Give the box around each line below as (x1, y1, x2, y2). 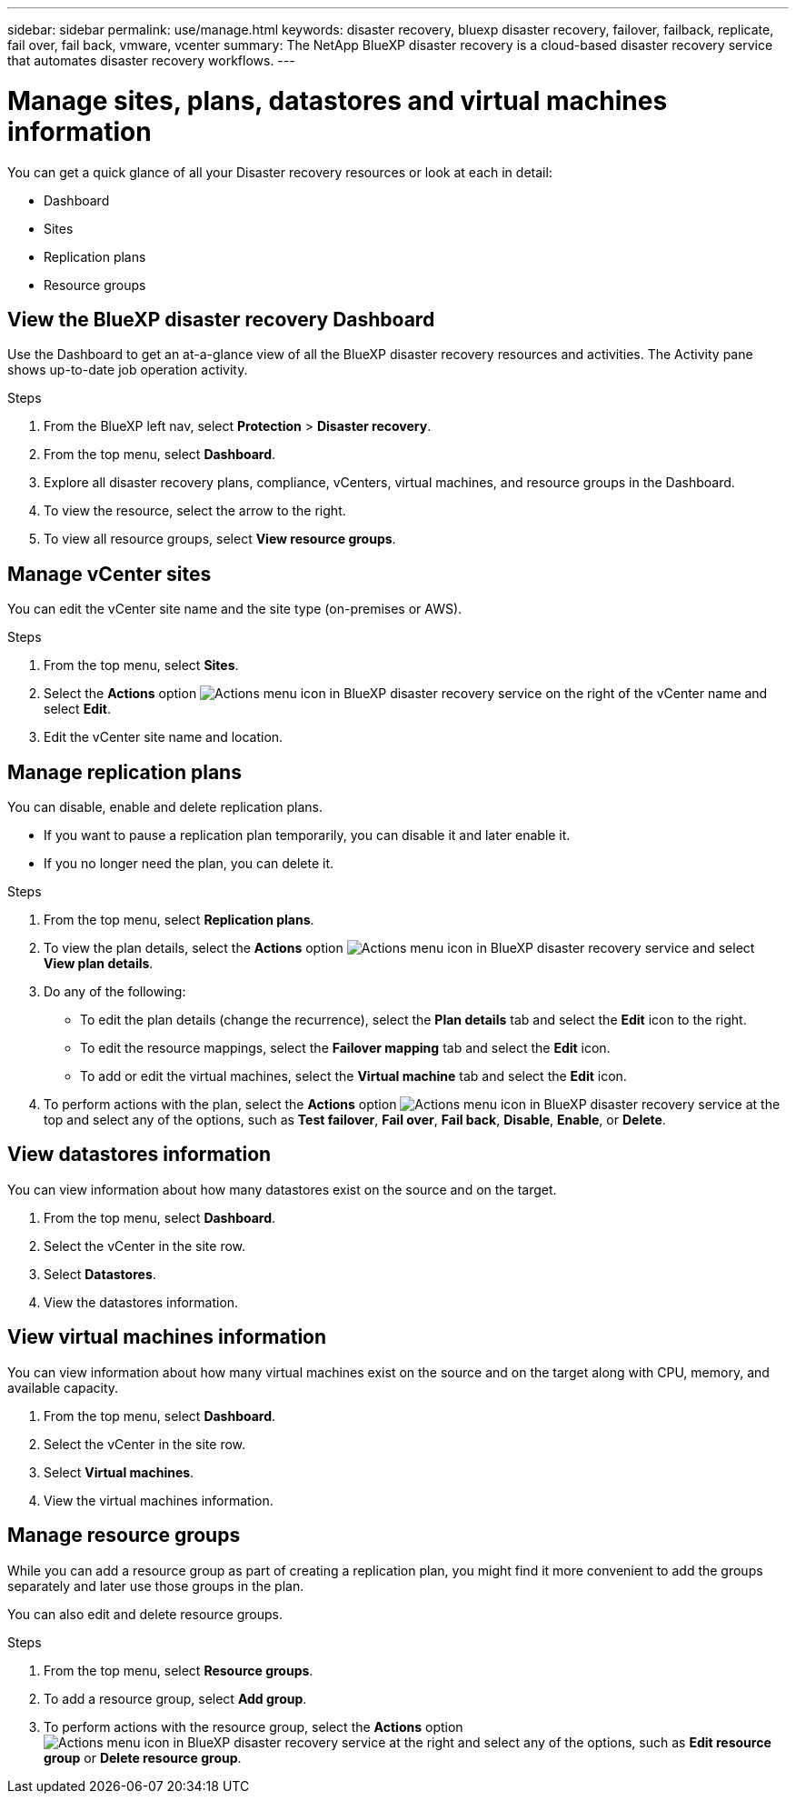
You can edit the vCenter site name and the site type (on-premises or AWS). (7, 601, 463, 617)
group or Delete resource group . (44, 1749, 242, 1766)
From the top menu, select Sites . (44, 657, 239, 674)
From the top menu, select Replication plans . (44, 912, 314, 928)
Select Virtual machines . (44, 1464, 194, 1480)
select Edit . (44, 701, 111, 717)
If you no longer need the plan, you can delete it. (44, 855, 334, 872)
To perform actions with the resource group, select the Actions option (44, 1718, 463, 1735)
